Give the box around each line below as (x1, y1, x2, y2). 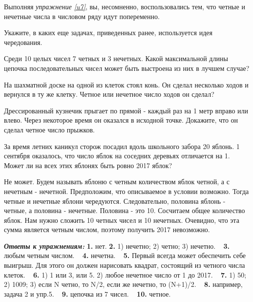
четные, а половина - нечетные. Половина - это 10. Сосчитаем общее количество (4, 205, 245, 216)
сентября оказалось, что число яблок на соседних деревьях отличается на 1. (4, 151, 230, 161)
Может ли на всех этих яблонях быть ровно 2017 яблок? (4, 160, 172, 170)
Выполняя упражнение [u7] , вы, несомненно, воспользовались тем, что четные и (4, 1, 245, 11)
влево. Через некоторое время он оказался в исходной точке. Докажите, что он (4, 115, 238, 125)
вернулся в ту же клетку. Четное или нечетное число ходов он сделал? (4, 89, 214, 99)
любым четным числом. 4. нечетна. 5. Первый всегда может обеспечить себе (4, 250, 246, 260)
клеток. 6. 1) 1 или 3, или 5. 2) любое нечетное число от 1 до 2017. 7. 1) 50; (4, 269, 247, 280)
